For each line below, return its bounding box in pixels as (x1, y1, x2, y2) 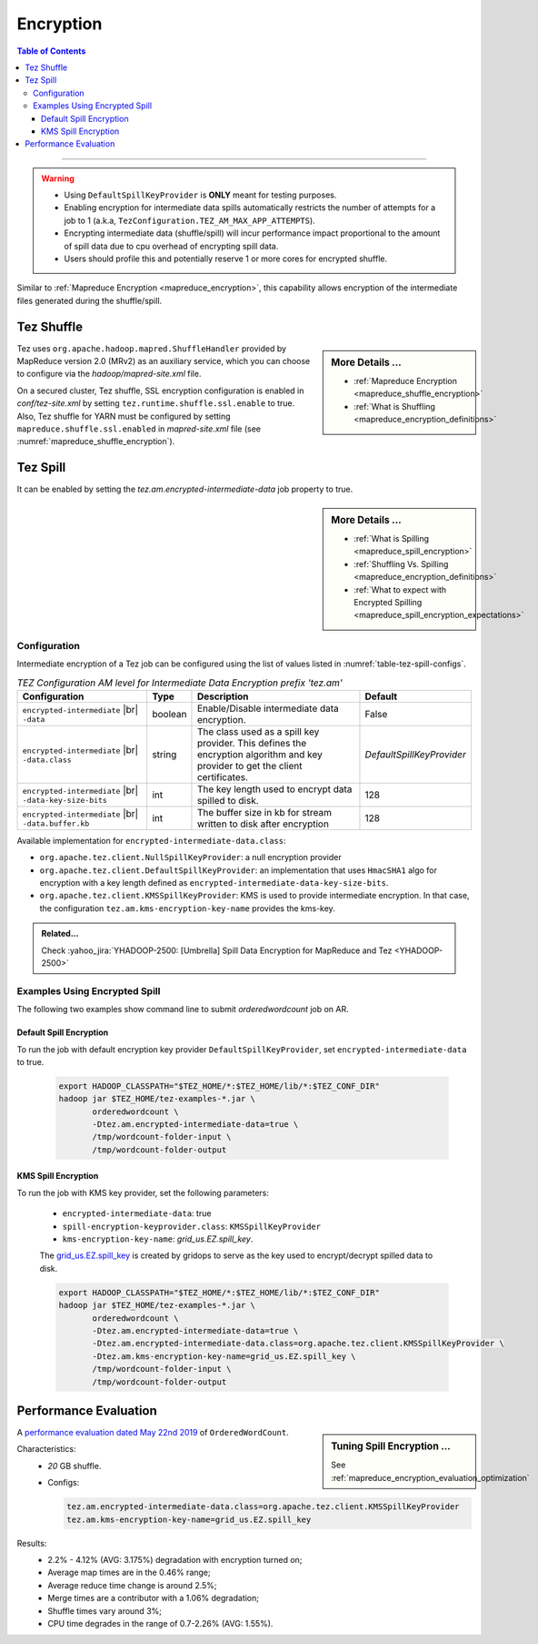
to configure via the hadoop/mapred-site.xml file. (16, 369, 202, 380)
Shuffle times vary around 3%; (47, 1605, 163, 1616)
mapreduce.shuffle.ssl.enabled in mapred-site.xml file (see (16, 423, 262, 434)
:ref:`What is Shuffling (354, 401, 436, 411)
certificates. (196, 770, 249, 783)
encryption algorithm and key (196, 747, 323, 760)
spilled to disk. (196, 794, 259, 807)
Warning (41, 173, 75, 184)
